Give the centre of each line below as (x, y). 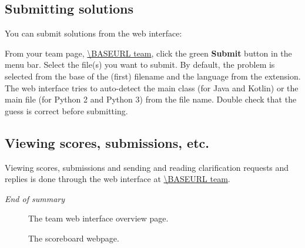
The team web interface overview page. (98, 218)
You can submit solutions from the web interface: (93, 33)
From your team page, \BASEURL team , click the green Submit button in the (148, 53)
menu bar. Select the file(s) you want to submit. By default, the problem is (140, 65)
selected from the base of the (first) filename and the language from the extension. (153, 76)
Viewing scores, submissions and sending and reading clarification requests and (147, 167)
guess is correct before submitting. (66, 110)
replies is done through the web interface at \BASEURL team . (118, 179)
